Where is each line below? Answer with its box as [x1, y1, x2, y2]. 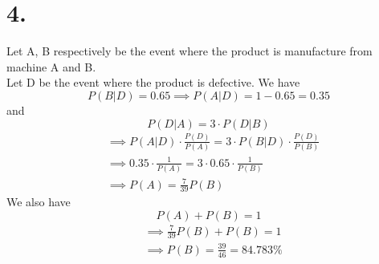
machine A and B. [6, 58, 96, 75]
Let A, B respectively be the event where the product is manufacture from [6, 43, 373, 59]
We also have [6, 193, 71, 210]
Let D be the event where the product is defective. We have [6, 74, 300, 91]
